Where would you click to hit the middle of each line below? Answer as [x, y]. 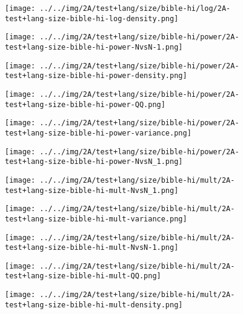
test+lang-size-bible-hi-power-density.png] [96, 76]
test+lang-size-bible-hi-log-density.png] [92, 18]
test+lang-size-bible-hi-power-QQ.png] [85, 104]
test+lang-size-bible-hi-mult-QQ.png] [83, 276]
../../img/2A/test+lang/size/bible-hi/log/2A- [135, 8]
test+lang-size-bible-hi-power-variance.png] [98, 133]
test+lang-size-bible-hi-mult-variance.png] [96, 219]
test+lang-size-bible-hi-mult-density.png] [94, 305]
